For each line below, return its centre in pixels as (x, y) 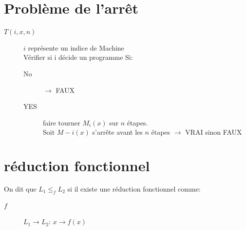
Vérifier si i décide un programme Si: (78, 57)
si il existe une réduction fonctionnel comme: (134, 189)
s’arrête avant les (117, 132)
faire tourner (62, 122)
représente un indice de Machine (76, 47)
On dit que (20, 189)
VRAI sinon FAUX (214, 132)
